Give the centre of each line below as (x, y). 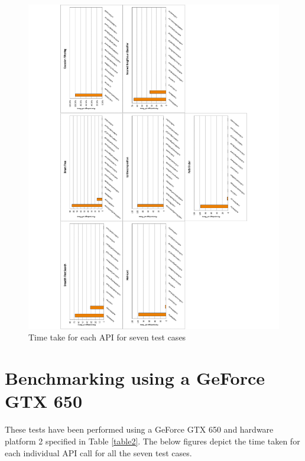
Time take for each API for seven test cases (107, 337)
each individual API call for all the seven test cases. (98, 452)
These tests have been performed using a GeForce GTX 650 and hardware (139, 429)
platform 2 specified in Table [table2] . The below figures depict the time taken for (152, 441)
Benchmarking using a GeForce (135, 378)
